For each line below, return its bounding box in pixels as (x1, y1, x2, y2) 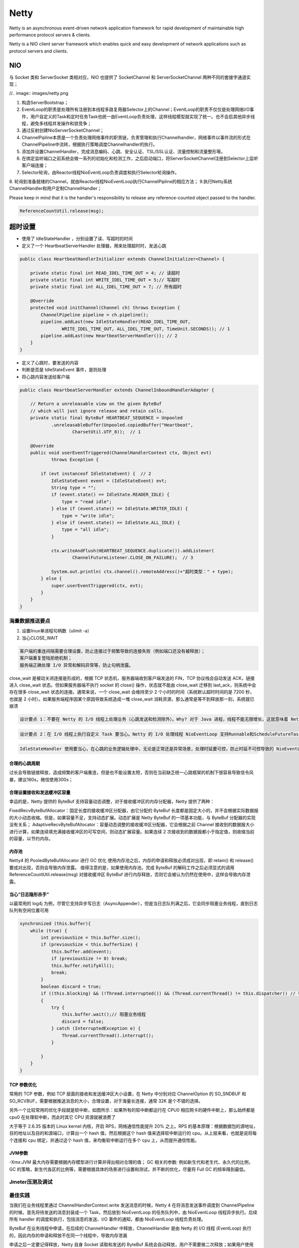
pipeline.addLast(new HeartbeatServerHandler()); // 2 (40, 333, 178, 339)
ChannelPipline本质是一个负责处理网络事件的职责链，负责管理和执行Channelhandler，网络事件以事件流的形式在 (21, 134, 251, 140)
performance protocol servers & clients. (9, 31, 91, 37)
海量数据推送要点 (9, 618, 50, 624)
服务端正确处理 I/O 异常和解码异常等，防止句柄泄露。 (19, 662, 134, 668)
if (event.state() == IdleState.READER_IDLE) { (51, 492, 170, 498)
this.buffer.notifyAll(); (51, 962, 115, 968)
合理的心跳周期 (9, 760, 40, 766)
